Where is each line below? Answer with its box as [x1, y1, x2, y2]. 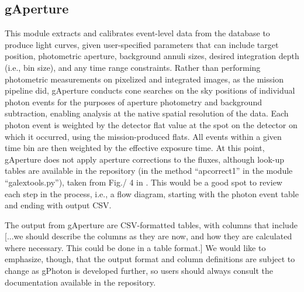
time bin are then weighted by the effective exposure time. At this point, [5, 142, 265, 154]
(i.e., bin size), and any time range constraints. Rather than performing [5, 61, 261, 73]
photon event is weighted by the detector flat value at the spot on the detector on [5, 118, 298, 130]
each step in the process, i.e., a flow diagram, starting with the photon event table [5, 187, 299, 200]
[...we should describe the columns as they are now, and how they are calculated [5, 230, 292, 242]
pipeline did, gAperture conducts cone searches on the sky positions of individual [5, 84, 295, 97]
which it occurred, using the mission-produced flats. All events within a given [5, 130, 282, 142]
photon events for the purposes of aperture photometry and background [5, 95, 262, 108]
